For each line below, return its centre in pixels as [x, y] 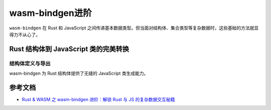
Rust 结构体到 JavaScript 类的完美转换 [69, 49]
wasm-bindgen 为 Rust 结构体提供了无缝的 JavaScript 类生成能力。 [79, 73]
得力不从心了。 [25, 34]
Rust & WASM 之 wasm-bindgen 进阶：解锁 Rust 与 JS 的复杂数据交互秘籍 [98, 99]
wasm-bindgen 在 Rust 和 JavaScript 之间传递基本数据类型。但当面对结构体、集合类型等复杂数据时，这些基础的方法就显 [134, 28]
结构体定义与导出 [30, 63]
